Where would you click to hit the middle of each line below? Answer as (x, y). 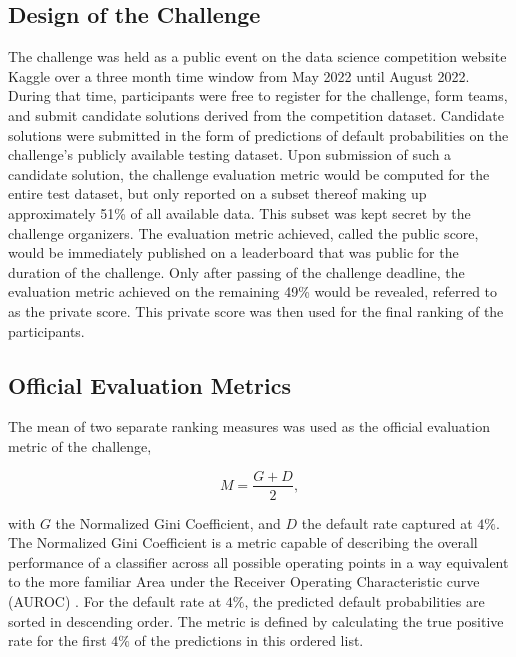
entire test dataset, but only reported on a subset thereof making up (217, 193)
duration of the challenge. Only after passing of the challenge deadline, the (236, 271)
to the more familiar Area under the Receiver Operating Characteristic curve (244, 581)
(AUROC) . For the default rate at (115, 600)
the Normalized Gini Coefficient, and (168, 522)
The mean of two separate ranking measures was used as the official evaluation (249, 426)
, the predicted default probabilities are (364, 600)
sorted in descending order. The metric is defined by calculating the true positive (256, 620)
